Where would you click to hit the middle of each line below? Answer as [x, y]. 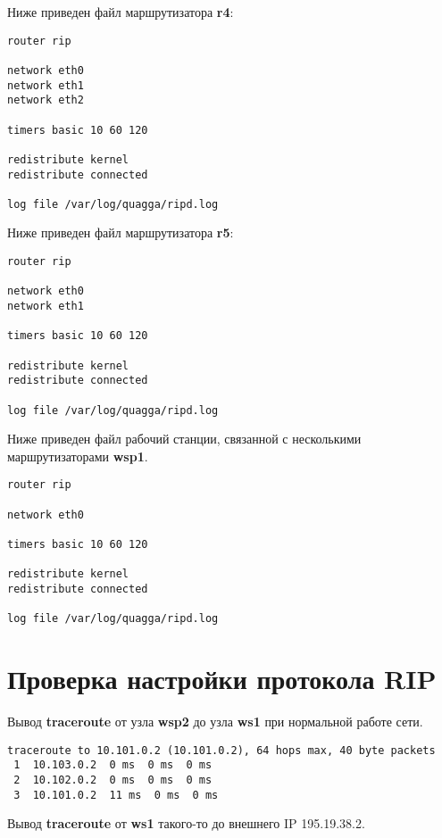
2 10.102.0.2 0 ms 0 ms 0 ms [113, 780]
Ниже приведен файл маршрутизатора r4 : [121, 12]
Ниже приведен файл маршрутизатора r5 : [121, 232]
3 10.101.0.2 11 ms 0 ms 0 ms [116, 795]
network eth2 [46, 100]
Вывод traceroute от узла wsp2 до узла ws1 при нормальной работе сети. [215, 722]
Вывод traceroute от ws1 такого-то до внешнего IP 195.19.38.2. [186, 823]
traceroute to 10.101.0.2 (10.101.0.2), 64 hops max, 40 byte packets [221, 750]
